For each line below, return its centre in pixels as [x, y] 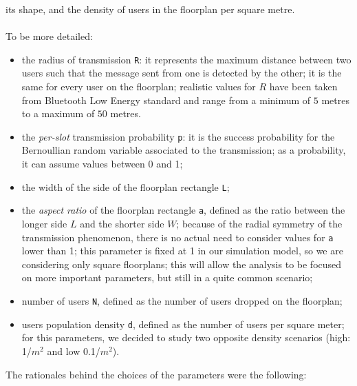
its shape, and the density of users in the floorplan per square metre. [150, 9]
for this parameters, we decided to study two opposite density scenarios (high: [186, 337]
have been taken [303, 87]
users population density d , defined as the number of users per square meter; [183, 324]
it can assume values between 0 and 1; [102, 164]
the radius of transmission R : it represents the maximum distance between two [186, 59]
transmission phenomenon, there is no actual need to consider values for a [177, 237]
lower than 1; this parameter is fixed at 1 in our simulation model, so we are [182, 251]
